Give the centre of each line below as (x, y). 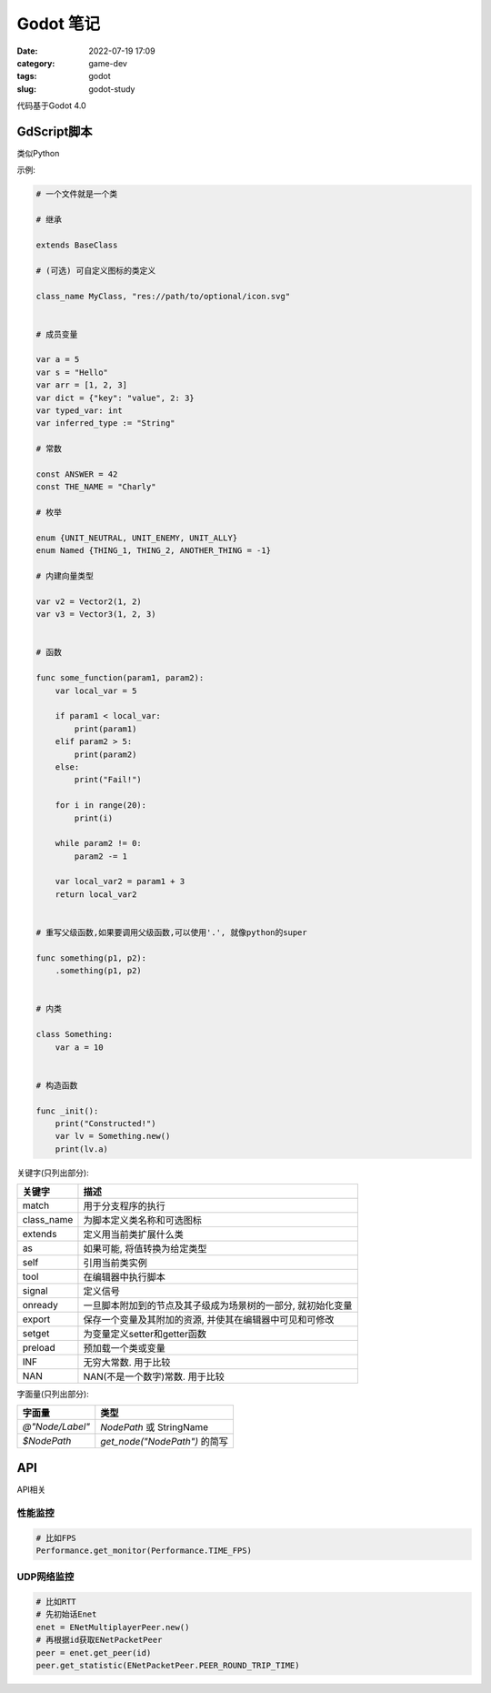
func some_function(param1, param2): (120, 678)
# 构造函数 (57, 1085)
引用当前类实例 (115, 1263)
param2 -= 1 (100, 856)
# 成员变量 (57, 334)
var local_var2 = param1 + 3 (120, 882)
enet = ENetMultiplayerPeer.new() (113, 1627)
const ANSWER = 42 (77, 474)
